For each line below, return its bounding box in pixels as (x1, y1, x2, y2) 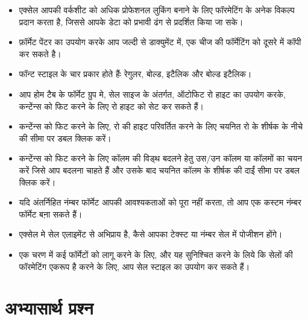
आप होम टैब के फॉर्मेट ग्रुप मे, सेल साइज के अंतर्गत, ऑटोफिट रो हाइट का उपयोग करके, (19, 87, 286, 100)
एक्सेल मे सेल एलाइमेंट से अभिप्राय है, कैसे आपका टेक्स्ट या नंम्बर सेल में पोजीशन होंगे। (19, 228, 283, 240)
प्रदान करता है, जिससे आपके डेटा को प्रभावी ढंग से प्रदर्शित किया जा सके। (19, 15, 244, 28)
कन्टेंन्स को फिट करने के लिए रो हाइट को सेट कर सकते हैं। (19, 99, 204, 112)
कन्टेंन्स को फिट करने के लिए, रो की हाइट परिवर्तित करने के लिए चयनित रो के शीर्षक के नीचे (19, 120, 303, 133)
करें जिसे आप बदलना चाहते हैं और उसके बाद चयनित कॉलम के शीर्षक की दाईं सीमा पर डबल (19, 163, 300, 176)
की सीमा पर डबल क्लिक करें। (19, 131, 112, 144)
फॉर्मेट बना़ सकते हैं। (19, 207, 83, 220)
